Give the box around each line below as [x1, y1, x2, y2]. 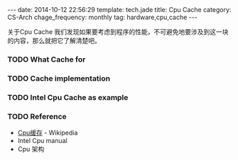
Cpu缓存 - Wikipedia [17, 129, 78, 137]
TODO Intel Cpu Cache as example [7, 92, 129, 102]
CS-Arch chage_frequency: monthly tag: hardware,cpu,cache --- [7, 13, 198, 21]
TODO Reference [7, 111, 67, 121]
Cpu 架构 [17, 145, 45, 154]
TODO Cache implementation [7, 73, 111, 83]
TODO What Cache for [7, 55, 86, 64]
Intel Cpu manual [17, 137, 67, 145]
